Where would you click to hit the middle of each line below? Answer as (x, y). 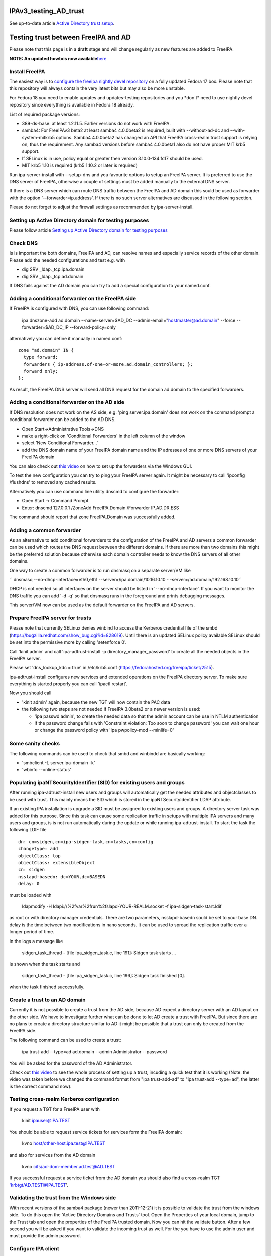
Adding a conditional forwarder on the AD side (67, 402)
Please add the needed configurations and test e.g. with (67, 260)
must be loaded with (30, 895)
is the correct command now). (40, 1086)
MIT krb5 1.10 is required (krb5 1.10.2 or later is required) (80, 165)
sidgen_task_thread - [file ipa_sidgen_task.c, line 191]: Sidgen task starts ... (99, 953)
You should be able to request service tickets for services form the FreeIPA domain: (96, 1132)
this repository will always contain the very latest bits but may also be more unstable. (97, 88)
